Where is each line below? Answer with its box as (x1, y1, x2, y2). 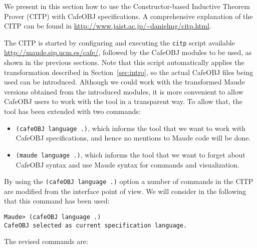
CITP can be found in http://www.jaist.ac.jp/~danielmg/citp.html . (4, 20, 211, 31)
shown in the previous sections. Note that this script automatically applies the (4, 57, 244, 67)
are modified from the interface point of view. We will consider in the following (4, 185, 246, 196)
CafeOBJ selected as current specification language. (4, 221, 187, 229)
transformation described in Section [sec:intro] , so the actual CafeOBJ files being (4, 66, 253, 77)
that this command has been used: (4, 195, 110, 206)
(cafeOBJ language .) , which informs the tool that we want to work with (16, 122, 246, 133)
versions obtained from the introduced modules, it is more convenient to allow (4, 86, 243, 96)
